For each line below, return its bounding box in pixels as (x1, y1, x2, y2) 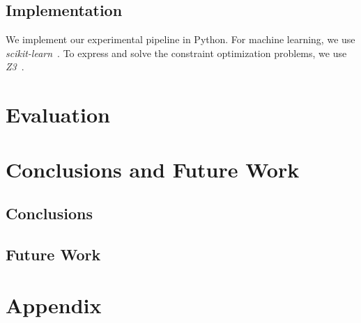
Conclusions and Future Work (6, 155, 300, 183)
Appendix (6, 291, 102, 320)
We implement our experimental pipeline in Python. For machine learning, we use (6, 32, 355, 47)
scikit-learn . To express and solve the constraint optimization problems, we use (6, 45, 347, 60)
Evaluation (6, 100, 110, 129)
